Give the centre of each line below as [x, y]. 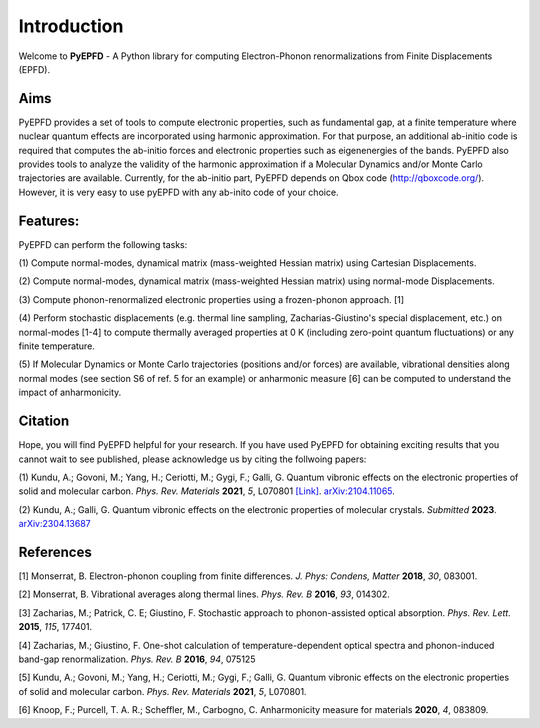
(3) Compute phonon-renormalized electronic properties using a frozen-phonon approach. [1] [211, 299]
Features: [49, 220]
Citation [44, 421]
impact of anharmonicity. [70, 392]
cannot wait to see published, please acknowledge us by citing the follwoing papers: [192, 459]
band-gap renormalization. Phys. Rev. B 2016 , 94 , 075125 [137, 659]
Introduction [71, 26]
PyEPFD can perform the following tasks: [103, 244]
